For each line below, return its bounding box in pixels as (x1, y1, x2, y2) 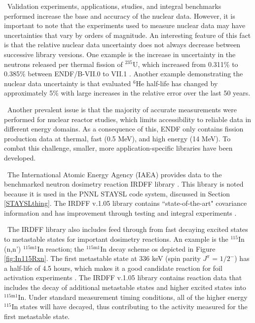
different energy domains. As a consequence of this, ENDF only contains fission (4, 124, 244, 134)
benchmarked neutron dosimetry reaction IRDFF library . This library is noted (4, 179, 244, 189)
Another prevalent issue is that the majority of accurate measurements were (7, 104, 237, 114)
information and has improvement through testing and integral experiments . (4, 207, 237, 218)
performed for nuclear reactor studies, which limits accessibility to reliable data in (4, 114, 252, 124)
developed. (4, 152, 36, 162)
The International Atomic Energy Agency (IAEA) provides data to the (7, 169, 222, 179)
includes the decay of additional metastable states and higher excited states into (4, 282, 246, 292)
